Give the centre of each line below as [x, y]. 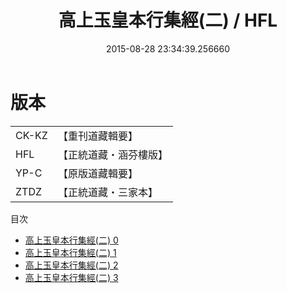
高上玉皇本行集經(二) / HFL [168, 20]
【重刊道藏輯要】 [97, 136]
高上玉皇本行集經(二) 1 [70, 252]
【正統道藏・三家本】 [107, 192]
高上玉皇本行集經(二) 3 [71, 277]
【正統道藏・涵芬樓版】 [112, 154]
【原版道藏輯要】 [97, 173]
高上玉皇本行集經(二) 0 [71, 240]
